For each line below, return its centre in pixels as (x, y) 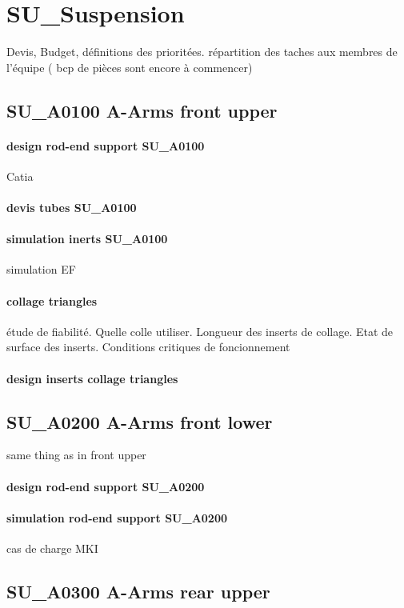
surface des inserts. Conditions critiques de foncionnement (148, 347)
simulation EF (41, 269)
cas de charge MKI (52, 548)
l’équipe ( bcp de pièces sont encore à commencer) (130, 67)
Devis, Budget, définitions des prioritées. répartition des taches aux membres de (202, 52)
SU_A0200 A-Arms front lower (140, 421)
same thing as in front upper (76, 455)
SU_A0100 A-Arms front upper (142, 110)
